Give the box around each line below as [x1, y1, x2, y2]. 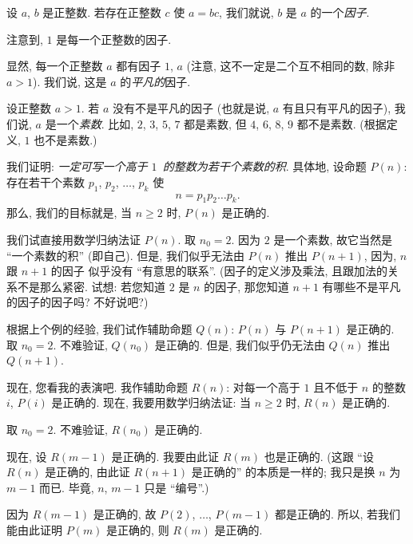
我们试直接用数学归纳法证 [6, 231, 141, 247]
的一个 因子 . [310, 4, 370, 20]
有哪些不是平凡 [322, 278, 401, 294]
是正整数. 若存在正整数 [42, 4, 161, 20]
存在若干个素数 [6, 173, 85, 190]
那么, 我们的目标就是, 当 [6, 204, 133, 221]
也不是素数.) [34, 131, 97, 148]
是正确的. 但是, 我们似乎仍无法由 [154, 336, 325, 353]
